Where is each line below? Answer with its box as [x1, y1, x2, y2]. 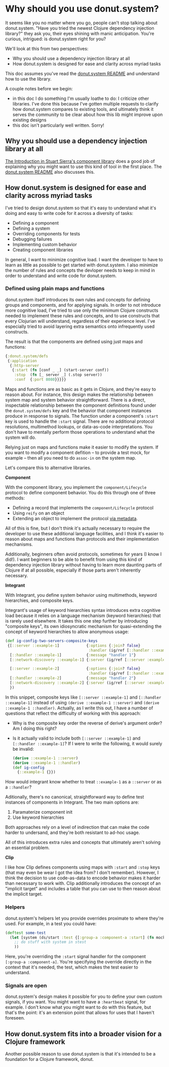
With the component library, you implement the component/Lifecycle [5, 484, 147, 490]
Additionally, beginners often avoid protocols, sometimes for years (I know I [5, 551, 162, 557]
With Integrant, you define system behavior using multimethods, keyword [5, 592, 157, 598]
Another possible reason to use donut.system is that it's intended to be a [5, 1051, 156, 1057]
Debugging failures [12, 236, 52, 242]
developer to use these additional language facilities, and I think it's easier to [5, 531, 164, 537]
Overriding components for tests [12, 231, 80, 237]
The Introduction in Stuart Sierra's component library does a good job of [5, 158, 155, 164]
